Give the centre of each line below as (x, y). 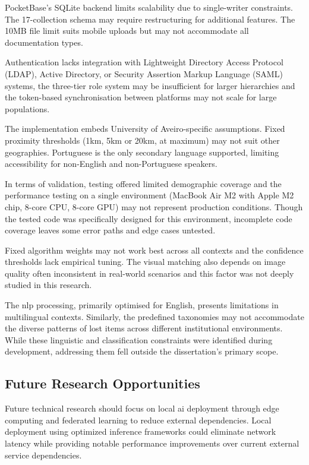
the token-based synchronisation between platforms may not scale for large (141, 97)
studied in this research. (48, 285)
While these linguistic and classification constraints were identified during (139, 339)
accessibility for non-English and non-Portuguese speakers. (111, 164)
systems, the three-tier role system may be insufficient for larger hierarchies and (150, 85)
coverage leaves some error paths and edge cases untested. (110, 230)
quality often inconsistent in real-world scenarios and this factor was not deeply (149, 273)
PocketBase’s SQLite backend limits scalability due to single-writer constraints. (149, 7)
